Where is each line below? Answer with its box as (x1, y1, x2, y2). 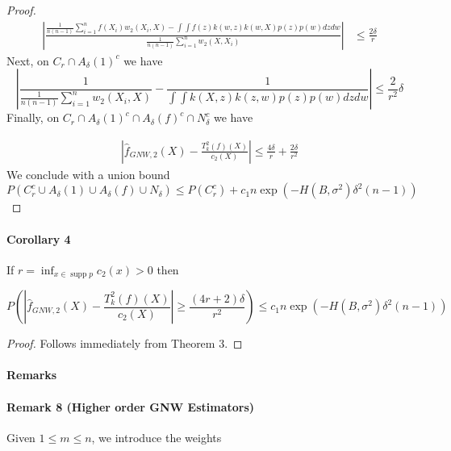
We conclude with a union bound (6, 165, 170, 182)
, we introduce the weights (91, 428, 222, 445)
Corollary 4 (6, 230, 71, 247)
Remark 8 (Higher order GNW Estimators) (6, 398, 255, 415)
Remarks (6, 366, 57, 383)
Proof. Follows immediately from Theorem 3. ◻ (6, 335, 243, 352)
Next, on (6, 52, 49, 69)
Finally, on (6, 109, 60, 126)
